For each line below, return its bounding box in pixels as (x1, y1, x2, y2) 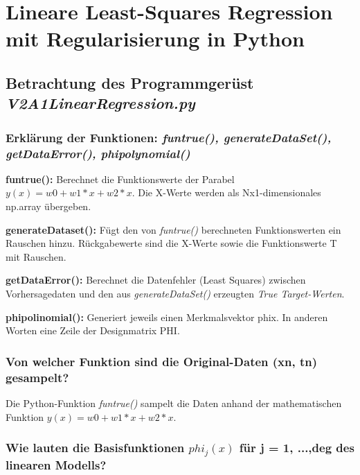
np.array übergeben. (6, 199, 91, 214)
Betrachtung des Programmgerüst (6, 71, 254, 93)
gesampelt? (6, 368, 69, 386)
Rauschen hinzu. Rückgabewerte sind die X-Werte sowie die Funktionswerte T (6, 236, 337, 250)
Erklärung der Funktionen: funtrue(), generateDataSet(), (6, 128, 332, 146)
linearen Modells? (6, 456, 107, 474)
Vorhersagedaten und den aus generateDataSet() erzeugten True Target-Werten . (6, 286, 345, 301)
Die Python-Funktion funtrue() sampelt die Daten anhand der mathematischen (6, 395, 342, 410)
